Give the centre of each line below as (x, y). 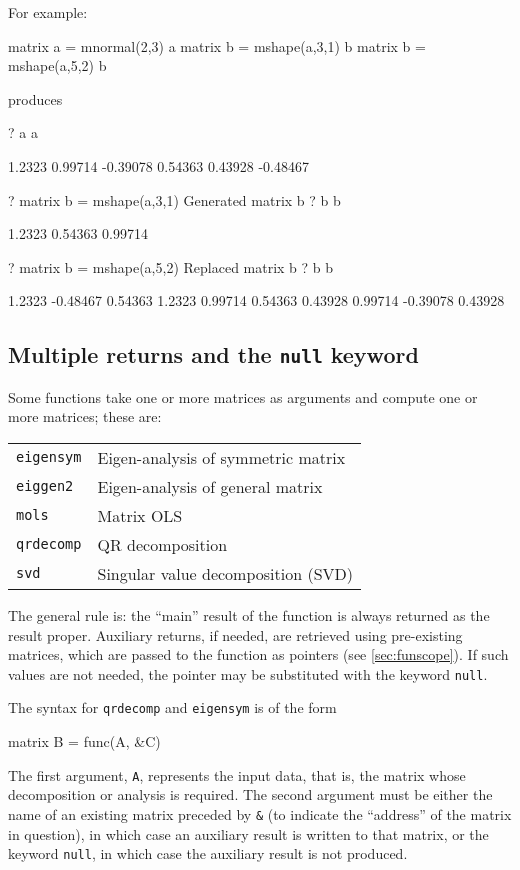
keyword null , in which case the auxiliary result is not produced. (208, 853)
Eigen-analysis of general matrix (210, 486)
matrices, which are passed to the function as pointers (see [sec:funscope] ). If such (258, 654)
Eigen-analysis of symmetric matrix (221, 457)
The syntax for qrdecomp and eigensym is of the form (172, 707)
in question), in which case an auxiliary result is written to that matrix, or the (248, 833)
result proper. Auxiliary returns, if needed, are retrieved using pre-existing (235, 634)
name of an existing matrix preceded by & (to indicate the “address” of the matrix (260, 813)
